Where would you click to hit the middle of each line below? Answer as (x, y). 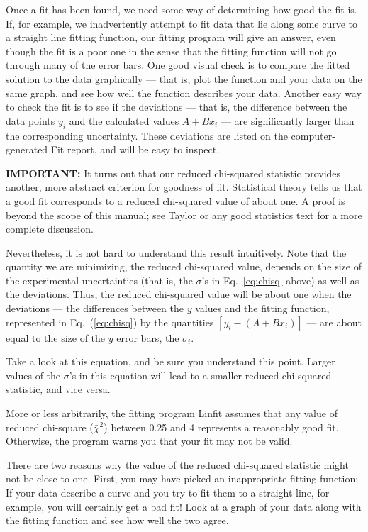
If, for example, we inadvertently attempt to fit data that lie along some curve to (182, 23)
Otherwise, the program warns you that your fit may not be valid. (149, 441)
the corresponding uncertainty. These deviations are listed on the (147, 135)
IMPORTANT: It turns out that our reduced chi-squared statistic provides (173, 173)
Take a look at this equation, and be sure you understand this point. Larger (171, 361)
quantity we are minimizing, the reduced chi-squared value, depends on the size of (184, 266)
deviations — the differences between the (95, 308)
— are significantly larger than (288, 120)
